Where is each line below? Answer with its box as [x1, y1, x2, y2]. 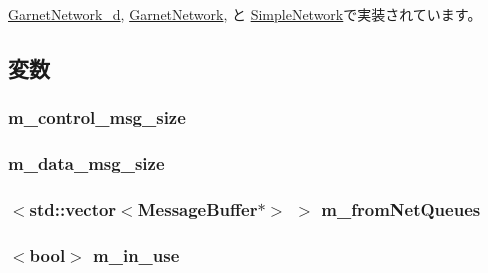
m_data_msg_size [8, 151, 165, 176]
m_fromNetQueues [321, 196, 481, 221]
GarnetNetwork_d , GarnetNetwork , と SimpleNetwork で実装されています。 [8, 4, 482, 24]
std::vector [29, 196, 117, 221]
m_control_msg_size [8, 105, 186, 130]
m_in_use [93, 242, 180, 267]
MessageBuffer [137, 196, 258, 221]
